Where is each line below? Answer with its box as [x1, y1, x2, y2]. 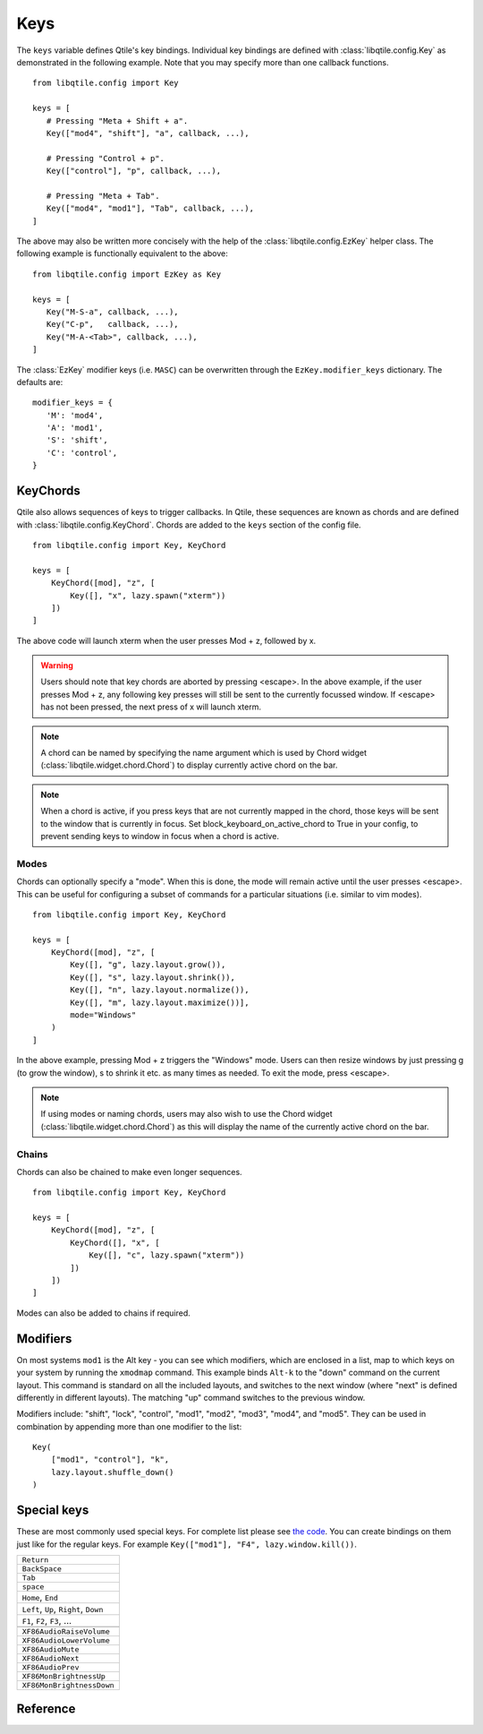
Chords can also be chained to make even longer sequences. [16, 1166, 242, 1177]
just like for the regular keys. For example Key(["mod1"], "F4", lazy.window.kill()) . [16, 1539, 357, 1549]
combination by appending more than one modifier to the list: [16, 1421, 242, 1432]
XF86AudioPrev [21, 1662, 80, 1672]
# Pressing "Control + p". [46, 153, 165, 163]
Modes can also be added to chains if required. [16, 1308, 191, 1318]
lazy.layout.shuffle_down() [50, 1467, 174, 1477]
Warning [40, 660, 73, 671]
